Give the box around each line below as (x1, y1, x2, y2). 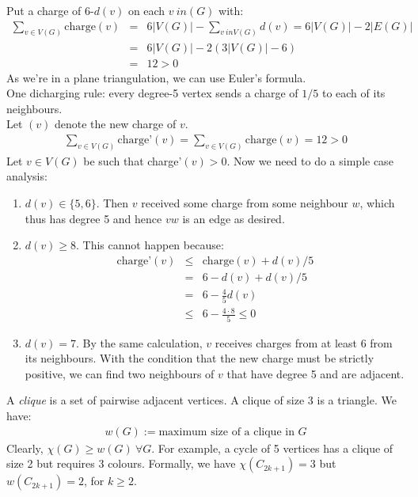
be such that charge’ (83, 152, 182, 169)
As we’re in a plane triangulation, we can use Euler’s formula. (6, 69, 306, 85)
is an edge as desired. (182, 210, 285, 226)
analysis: (6, 168, 47, 184)
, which (359, 195, 395, 211)
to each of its (321, 85, 386, 101)
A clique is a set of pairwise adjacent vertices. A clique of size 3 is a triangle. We (6, 392, 397, 408)
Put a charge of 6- (6, 2, 94, 18)
